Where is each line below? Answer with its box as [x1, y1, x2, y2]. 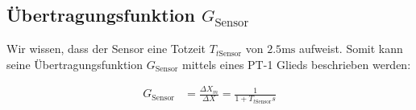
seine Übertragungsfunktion [6, 55, 144, 72]
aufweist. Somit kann [298, 40, 403, 57]
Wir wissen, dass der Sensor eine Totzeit [6, 40, 206, 57]
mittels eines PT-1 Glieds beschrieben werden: [182, 55, 411, 72]
